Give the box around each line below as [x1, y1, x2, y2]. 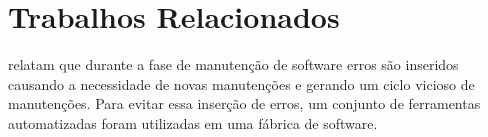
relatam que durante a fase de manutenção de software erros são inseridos [8, 54, 459, 75]
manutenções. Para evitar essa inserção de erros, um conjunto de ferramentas [8, 93, 481, 114]
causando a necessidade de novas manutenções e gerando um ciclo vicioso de [8, 73, 475, 94]
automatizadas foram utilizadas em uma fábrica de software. [8, 112, 378, 133]
